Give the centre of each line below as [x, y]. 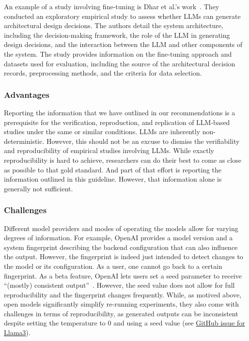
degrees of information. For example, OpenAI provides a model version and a [118, 238]
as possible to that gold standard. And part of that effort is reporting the [113, 169]
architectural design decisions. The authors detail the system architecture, [114, 25]
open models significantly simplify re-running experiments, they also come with [122, 304]
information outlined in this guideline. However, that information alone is [113, 179]
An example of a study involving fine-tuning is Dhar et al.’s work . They [112, 6]
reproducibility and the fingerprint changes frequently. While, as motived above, [123, 294]
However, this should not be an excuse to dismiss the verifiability [143, 141]
